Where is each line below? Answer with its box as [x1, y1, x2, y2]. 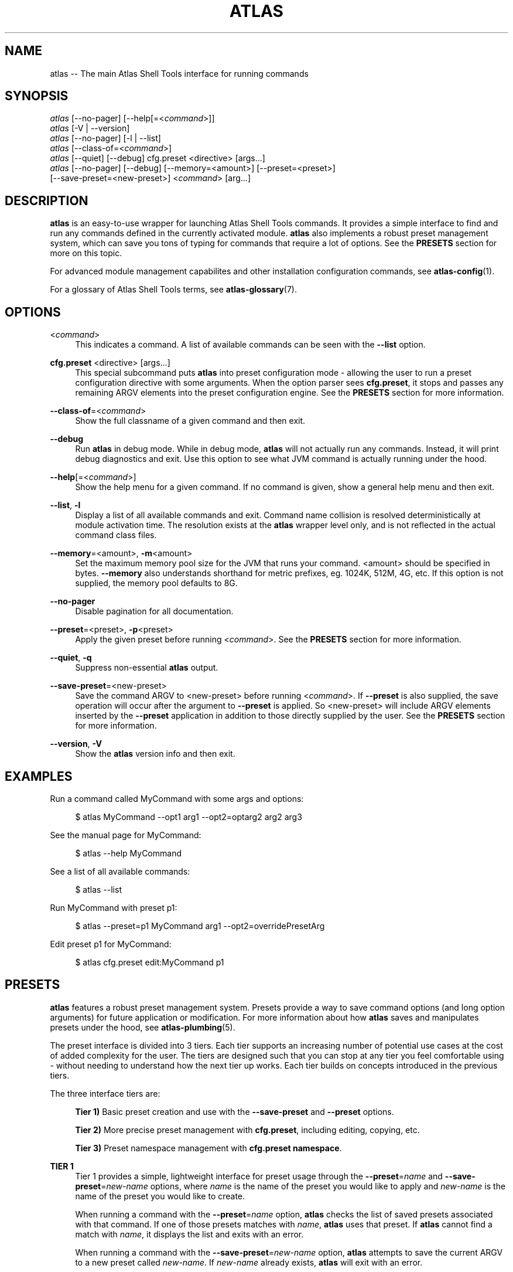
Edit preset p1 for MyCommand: [50, 938, 172, 949]
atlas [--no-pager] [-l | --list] [50, 133, 161, 144]
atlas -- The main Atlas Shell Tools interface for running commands [50, 68, 309, 79]
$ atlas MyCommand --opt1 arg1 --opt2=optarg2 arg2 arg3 [75, 811, 302, 822]
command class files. [75, 530, 157, 540]
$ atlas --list [75, 884, 122, 895]
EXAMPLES [5, 768, 73, 784]
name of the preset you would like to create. [75, 1191, 245, 1201]
